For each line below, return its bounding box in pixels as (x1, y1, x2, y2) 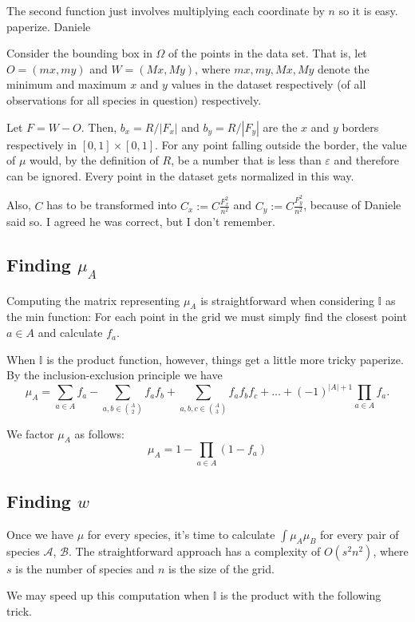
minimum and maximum (6, 76, 127, 93)
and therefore (334, 152, 399, 168)
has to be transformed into (46, 196, 177, 213)
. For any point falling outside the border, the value (155, 136, 407, 153)
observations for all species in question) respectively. (6, 91, 262, 108)
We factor (6, 425, 54, 442)
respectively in (6, 136, 77, 153)
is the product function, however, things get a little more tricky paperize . (46, 351, 404, 367)
